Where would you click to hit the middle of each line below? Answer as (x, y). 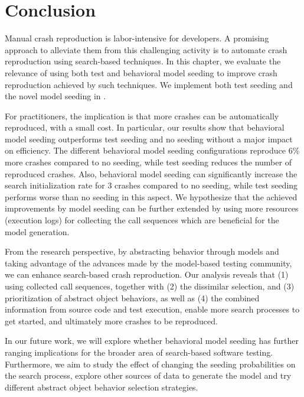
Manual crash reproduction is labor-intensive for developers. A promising (137, 38)
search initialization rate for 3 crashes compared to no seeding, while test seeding (151, 185)
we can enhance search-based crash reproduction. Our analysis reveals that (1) (147, 274)
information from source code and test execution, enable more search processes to (152, 309)
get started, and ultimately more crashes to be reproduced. (111, 320)
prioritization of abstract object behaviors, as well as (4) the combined (132, 297)
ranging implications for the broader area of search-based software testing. (139, 352)
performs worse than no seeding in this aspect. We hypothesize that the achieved (151, 196)
